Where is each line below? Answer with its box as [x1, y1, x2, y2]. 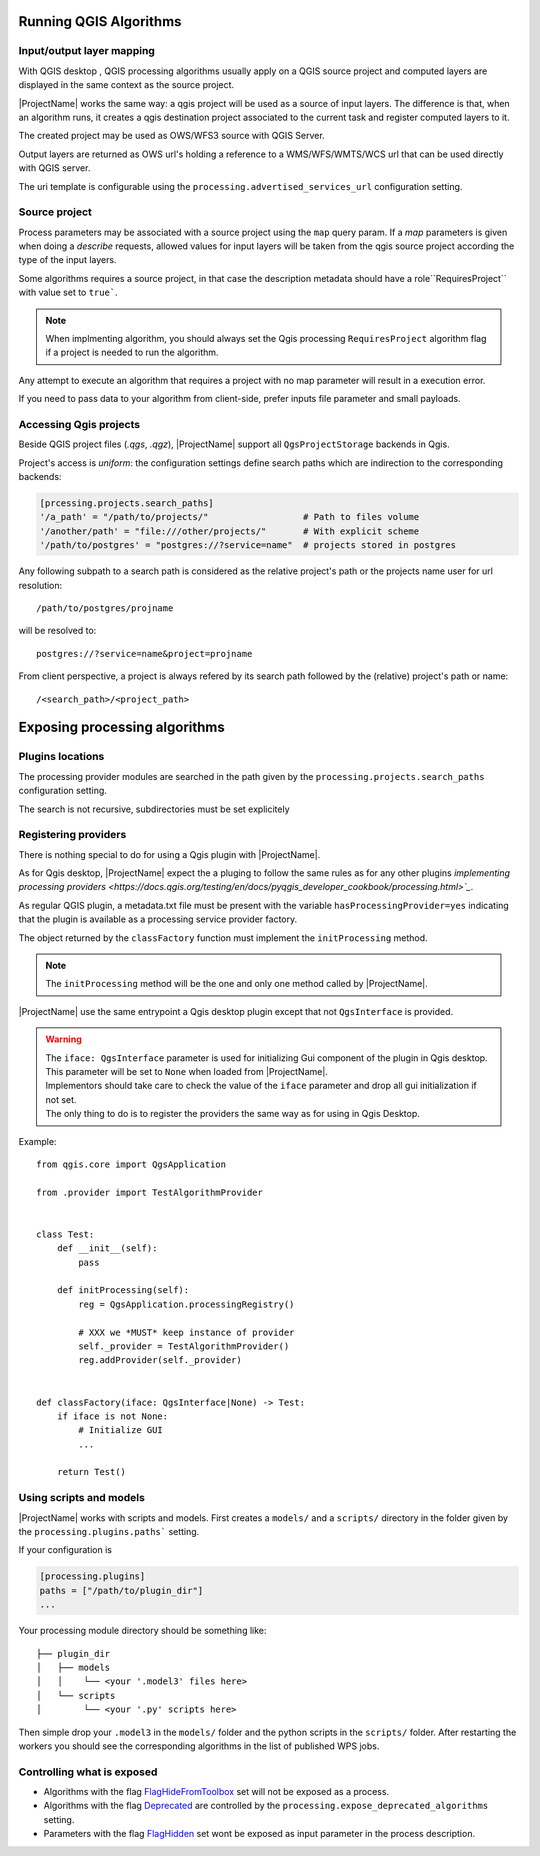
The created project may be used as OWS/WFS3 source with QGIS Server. [18, 130, 325, 142]
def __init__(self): [56, 1243, 158, 1254]
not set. [45, 1093, 77, 1105]
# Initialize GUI [78, 1425, 164, 1436]
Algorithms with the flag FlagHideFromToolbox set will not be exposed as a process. [43, 1786, 390, 1798]
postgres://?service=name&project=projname [36, 648, 253, 659]
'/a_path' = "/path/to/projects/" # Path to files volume [39, 511, 420, 523]
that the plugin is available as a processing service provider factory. [18, 913, 298, 925]
